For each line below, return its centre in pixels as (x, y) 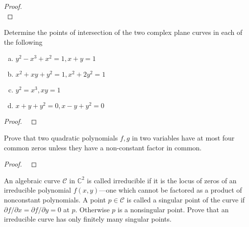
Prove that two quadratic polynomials (61, 137)
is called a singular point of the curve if (186, 199)
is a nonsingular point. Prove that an (173, 209)
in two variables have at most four (183, 137)
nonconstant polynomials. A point (55, 199)
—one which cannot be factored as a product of (171, 190)
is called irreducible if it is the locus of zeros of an (162, 180)
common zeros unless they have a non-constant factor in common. (103, 147)
